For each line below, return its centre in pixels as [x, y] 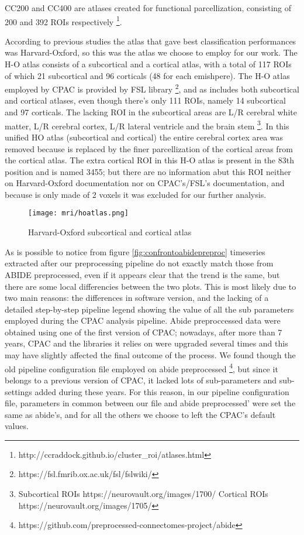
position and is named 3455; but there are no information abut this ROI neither [148, 171]
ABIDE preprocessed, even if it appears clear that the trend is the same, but [142, 274]
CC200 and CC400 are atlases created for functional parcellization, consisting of [148, 8]
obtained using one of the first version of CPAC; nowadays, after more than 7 [144, 332]
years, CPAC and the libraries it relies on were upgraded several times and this [146, 343]
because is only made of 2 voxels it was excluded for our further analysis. [136, 194]
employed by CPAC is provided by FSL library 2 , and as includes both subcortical [152, 88]
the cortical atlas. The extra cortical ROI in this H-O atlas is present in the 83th [149, 160]
